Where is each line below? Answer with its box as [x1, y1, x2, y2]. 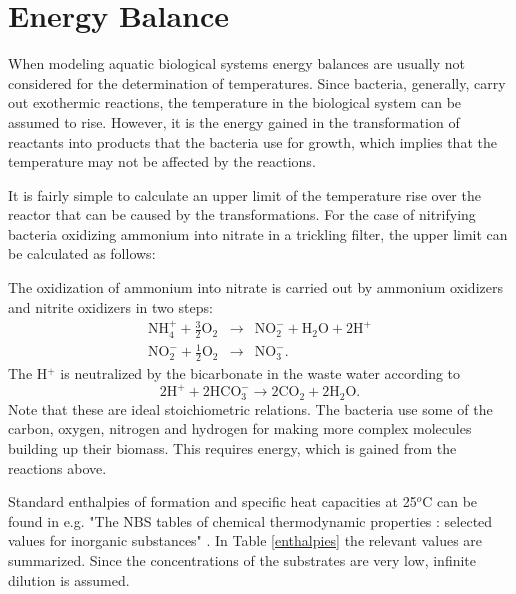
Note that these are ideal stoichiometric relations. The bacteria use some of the [8, 398, 493, 419]
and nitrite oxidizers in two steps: [8, 296, 213, 317]
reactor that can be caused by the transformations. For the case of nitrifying [8, 204, 476, 225]
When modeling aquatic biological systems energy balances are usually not [8, 53, 466, 74]
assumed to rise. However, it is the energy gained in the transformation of [8, 111, 460, 132]
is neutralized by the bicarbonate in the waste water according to [60, 363, 461, 384]
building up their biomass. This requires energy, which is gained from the [8, 438, 457, 459]
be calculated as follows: [8, 243, 156, 264]
